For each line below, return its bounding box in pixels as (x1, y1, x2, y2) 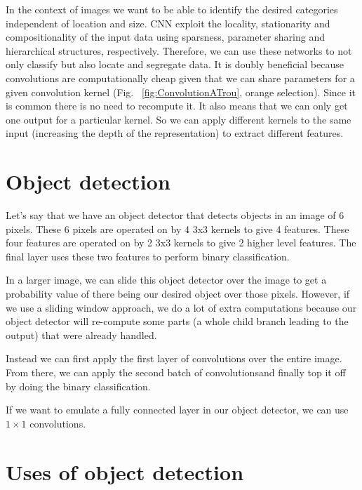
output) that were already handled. (6, 327, 157, 342)
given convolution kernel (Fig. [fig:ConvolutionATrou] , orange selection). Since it (6, 84, 356, 99)
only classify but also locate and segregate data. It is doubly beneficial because (6, 57, 344, 72)
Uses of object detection (6, 457, 244, 486)
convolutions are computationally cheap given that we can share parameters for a (6, 70, 355, 85)
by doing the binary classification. (6, 378, 151, 393)
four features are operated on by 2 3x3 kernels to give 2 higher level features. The (6, 235, 356, 250)
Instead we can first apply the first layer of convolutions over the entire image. (6, 351, 342, 366)
